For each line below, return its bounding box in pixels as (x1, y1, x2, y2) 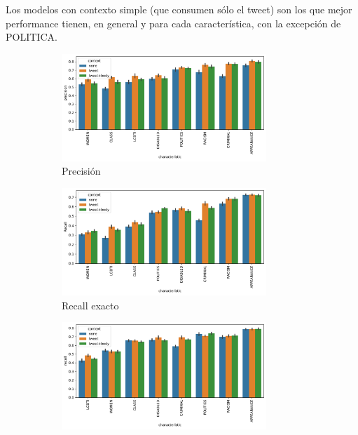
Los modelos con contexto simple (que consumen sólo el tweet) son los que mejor (6, 2, 352, 16)
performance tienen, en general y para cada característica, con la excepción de (6, 15, 341, 30)
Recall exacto (62, 297, 119, 312)
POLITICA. (6, 29, 57, 44)
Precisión (62, 163, 101, 178)
